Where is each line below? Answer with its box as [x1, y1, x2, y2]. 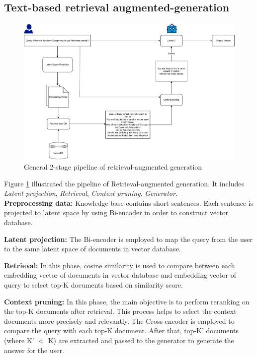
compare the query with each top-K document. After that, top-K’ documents [4, 325, 239, 336]
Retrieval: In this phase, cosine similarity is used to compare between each [4, 260, 235, 270]
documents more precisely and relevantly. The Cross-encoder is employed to [4, 315, 235, 326]
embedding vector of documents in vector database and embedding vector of [4, 270, 236, 280]
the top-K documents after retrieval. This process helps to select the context [4, 306, 237, 316]
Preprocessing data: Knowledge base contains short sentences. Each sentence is [4, 197, 254, 208]
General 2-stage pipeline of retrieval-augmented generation [24, 162, 202, 172]
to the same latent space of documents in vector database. [4, 243, 181, 254]
